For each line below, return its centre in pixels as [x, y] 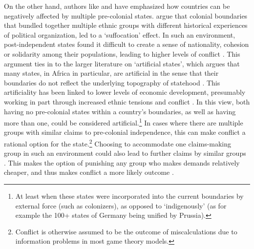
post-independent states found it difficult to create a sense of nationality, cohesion [127, 44]
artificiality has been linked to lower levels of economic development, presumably [125, 92]
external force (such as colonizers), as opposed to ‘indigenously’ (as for [121, 205]
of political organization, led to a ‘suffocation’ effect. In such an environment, [120, 34]
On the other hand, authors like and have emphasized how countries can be [117, 6]
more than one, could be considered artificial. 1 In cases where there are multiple [124, 122]
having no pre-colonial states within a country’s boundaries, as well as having [120, 111]
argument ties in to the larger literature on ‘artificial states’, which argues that [122, 63]
